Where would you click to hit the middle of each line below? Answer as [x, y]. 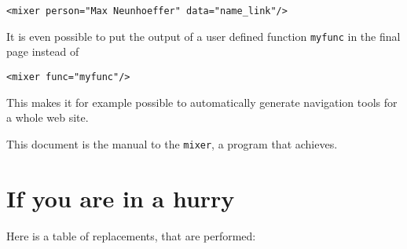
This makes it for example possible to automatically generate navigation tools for [202, 102]
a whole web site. [48, 117]
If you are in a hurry [121, 198]
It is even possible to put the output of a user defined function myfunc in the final [203, 36]
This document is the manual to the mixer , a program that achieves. [172, 143]
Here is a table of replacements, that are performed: [131, 235]
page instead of [43, 51]
